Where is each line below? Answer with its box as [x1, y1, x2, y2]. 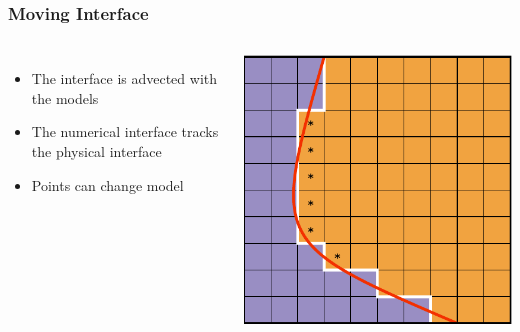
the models [31, 87, 99, 108]
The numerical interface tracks [31, 121, 219, 142]
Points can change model [31, 174, 184, 195]
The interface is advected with [31, 68, 218, 89]
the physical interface [31, 141, 162, 161]
